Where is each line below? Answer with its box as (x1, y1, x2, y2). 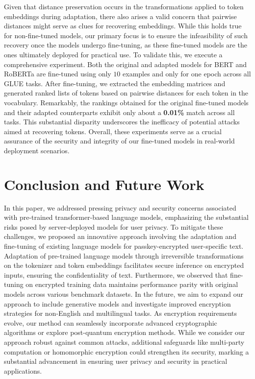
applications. (4, 365, 42, 376)
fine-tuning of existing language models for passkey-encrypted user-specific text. (4, 241, 244, 251)
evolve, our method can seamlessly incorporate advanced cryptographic (4, 317, 217, 328)
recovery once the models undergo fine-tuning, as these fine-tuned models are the (4, 40, 247, 50)
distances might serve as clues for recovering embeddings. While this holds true (4, 21, 242, 31)
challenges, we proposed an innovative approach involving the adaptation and (4, 231, 236, 241)
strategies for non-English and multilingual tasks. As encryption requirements (4, 308, 237, 318)
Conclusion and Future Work (4, 174, 204, 194)
